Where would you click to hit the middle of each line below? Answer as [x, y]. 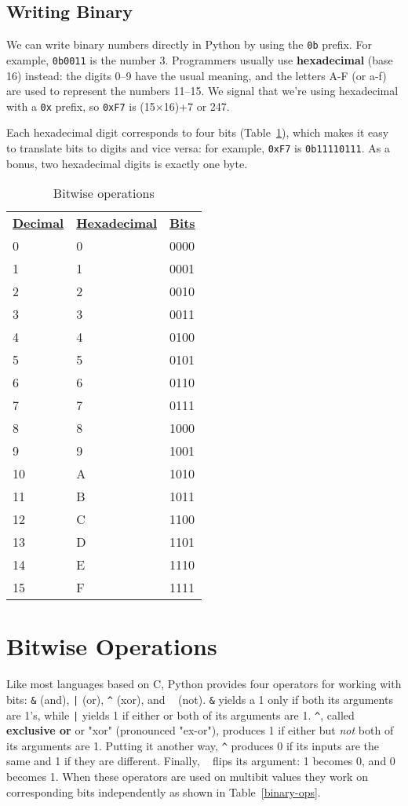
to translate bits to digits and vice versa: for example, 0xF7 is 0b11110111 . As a [198, 147]
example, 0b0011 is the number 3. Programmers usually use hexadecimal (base [200, 59]
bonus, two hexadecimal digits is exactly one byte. [127, 163]
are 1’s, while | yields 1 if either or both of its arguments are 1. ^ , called [180, 714]
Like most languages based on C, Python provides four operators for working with [204, 684]
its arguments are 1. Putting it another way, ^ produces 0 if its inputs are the [193, 745]
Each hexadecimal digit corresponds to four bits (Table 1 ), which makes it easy [198, 132]
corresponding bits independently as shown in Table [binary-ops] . [164, 791]
